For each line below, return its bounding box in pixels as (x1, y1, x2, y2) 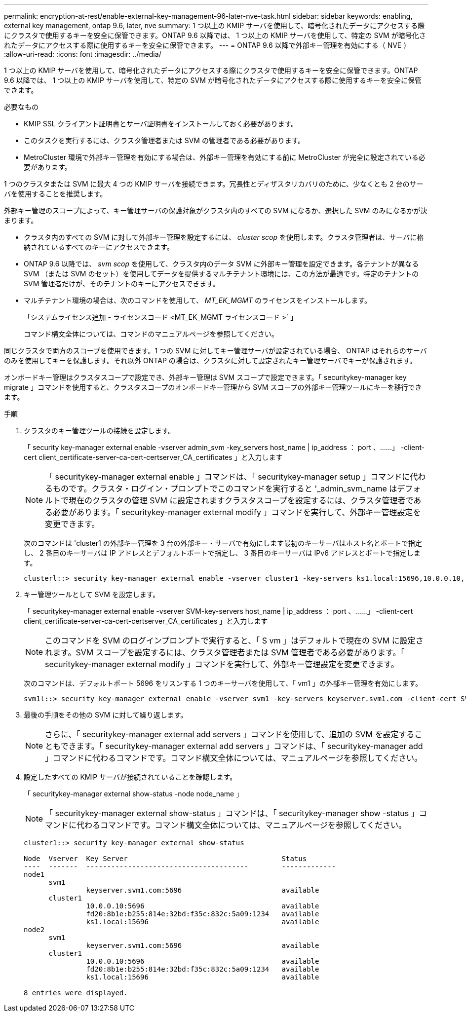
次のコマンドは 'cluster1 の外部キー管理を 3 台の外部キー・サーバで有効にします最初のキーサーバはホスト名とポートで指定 (24, 539, 422, 547)
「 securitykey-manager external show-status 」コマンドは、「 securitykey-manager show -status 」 (45, 808, 419, 818)
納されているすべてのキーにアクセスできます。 (24, 243, 174, 251)
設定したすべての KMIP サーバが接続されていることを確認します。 (24, 773, 237, 781)
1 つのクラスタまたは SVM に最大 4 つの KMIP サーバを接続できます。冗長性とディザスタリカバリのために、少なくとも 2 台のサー (4, 180, 424, 188)
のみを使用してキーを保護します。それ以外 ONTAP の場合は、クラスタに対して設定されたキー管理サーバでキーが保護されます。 (4, 356, 417, 365)
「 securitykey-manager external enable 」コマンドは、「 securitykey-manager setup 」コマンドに (45, 472, 410, 482)
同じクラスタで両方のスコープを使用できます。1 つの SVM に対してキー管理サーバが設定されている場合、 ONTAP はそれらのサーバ (4, 346, 427, 355)
